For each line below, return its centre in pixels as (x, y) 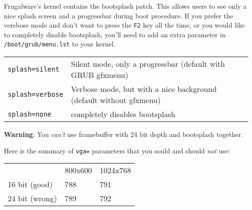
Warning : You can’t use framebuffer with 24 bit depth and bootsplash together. (124, 134)
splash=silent (34, 69)
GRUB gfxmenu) (100, 75)
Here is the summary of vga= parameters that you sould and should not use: (117, 150)
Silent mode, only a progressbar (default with (148, 64)
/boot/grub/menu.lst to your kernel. (60, 44)
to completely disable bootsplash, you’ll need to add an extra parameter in (115, 34)
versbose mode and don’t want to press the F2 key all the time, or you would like (124, 25)
